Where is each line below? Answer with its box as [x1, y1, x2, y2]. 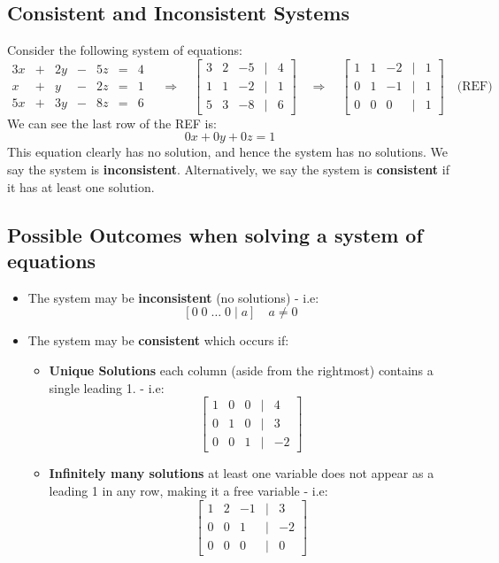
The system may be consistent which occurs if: [27, 331, 289, 350]
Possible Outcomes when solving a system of [7, 220, 423, 248]
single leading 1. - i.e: [49, 378, 165, 397]
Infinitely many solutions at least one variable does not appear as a [49, 464, 434, 482]
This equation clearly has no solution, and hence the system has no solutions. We [7, 143, 449, 161]
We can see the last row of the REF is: [7, 113, 217, 132]
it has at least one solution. [7, 177, 155, 196]
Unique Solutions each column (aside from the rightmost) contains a [49, 361, 434, 380]
